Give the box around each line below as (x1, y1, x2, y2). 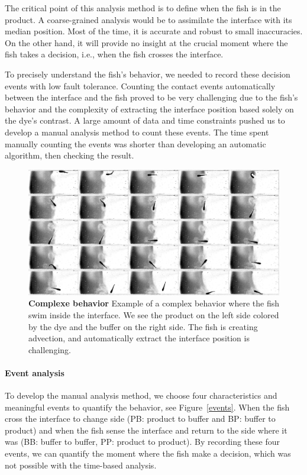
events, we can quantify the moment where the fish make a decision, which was (5, 447, 291, 460)
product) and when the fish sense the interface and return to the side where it (5, 424, 287, 436)
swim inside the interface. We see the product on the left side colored (28, 308, 279, 321)
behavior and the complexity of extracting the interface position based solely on (5, 102, 294, 115)
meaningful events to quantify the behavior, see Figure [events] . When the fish (5, 400, 290, 413)
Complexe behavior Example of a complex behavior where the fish (28, 297, 279, 309)
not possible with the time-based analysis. (5, 458, 157, 471)
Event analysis (5, 366, 64, 379)
